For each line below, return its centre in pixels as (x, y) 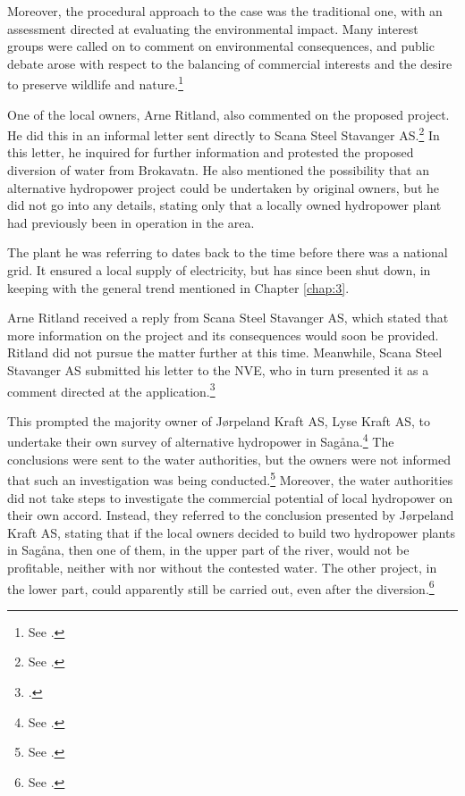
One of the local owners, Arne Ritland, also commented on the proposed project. (228, 114)
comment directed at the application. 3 (111, 390)
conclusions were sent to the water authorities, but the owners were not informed (229, 459)
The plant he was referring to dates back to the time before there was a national (228, 252)
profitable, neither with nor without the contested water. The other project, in (222, 567)
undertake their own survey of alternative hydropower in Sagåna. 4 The (201, 440)
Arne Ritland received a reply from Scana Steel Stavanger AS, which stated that (228, 318)
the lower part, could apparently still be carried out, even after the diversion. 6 (221, 587)
